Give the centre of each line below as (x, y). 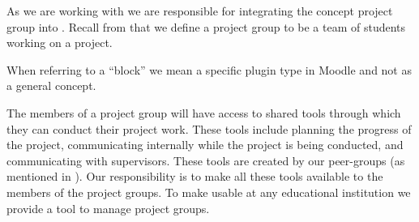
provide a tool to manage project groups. (108, 208)
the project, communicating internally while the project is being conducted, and (205, 145)
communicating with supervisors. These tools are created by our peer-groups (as (206, 160)
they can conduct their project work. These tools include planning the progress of (209, 128)
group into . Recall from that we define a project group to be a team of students (206, 26)
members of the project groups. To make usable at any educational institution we (209, 192)
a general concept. (51, 85)
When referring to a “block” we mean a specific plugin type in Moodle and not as (209, 69)
